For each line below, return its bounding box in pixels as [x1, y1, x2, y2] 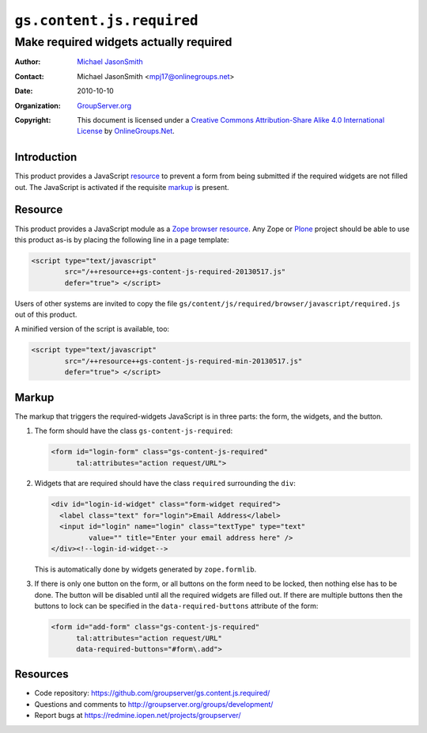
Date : [14, 86, 33, 96]
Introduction [14, 150, 77, 164]
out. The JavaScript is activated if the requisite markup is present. [14, 182, 229, 192]
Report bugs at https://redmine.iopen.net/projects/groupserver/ [34, 711, 241, 720]
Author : [14, 57, 41, 66]
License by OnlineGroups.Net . [77, 127, 176, 136]
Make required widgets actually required [14, 35, 232, 49]
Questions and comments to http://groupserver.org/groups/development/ [34, 699, 274, 708]
